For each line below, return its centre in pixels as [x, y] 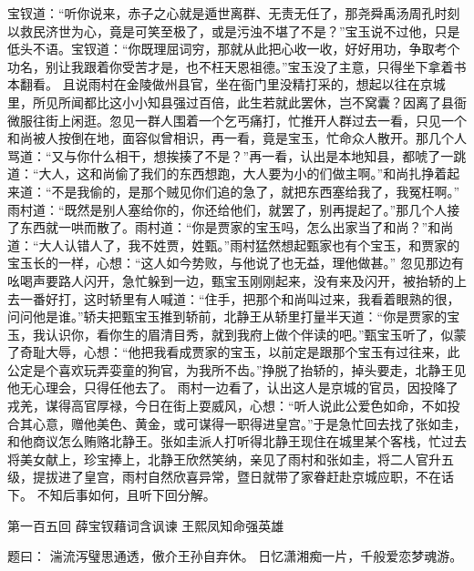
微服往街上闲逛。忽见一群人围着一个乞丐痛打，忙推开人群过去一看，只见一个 [237, 120]
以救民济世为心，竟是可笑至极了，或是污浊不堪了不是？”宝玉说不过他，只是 [234, 31]
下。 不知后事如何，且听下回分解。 [112, 495]
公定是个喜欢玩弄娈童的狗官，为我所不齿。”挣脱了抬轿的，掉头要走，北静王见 [237, 369]
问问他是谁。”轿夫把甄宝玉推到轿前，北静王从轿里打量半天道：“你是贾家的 [227, 316]
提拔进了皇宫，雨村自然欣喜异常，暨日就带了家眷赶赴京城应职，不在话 [243, 477]
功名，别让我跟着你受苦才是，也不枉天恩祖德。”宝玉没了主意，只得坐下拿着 [231, 66]
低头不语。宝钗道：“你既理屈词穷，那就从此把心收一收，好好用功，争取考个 [234, 49]
